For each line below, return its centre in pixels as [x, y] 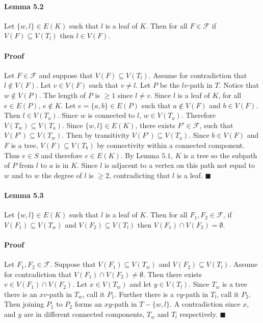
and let [140, 284]
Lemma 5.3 [24, 195]
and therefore [62, 155]
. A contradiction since [205, 304]
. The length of [62, 95]
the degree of [62, 175]
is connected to [111, 115]
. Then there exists [172, 274]
